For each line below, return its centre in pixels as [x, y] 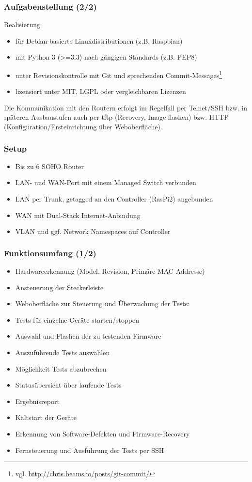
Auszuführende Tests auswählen [63, 352]
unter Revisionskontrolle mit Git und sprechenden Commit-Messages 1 [119, 74]
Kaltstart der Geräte [46, 417]
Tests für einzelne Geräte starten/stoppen [77, 319]
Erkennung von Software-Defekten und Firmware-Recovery [102, 433]
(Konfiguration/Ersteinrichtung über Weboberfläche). [83, 127]
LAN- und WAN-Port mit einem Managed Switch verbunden [106, 182]
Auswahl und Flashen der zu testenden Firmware [88, 336]
